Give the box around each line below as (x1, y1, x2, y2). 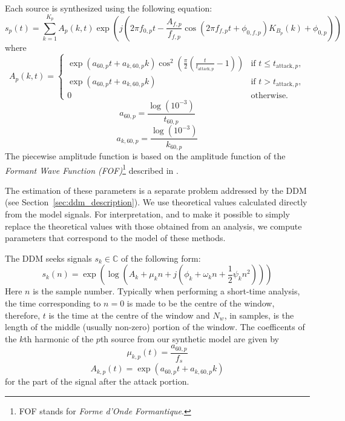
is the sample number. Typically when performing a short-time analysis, (33, 285, 300, 297)
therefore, (5, 308, 41, 321)
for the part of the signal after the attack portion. (5, 375, 189, 388)
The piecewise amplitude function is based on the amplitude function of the (5, 149, 286, 162)
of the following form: (121, 251, 201, 264)
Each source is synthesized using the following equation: (5, 2, 212, 14)
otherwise (251, 91, 286, 100)
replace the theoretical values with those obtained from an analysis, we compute (5, 219, 302, 232)
